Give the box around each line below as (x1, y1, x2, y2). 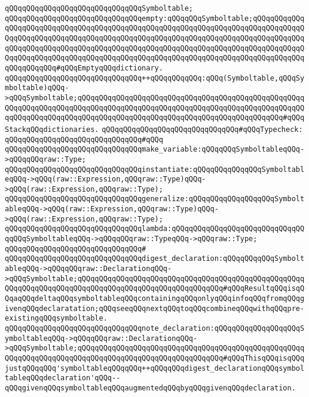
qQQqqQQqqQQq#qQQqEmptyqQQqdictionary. (5, 63, 163, 72)
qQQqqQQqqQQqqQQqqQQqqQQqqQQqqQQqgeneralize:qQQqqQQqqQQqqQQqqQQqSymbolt (5, 195, 305, 204)
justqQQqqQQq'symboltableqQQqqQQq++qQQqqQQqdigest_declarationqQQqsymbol (5, 364, 305, 373)
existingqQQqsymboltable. (5, 314, 108, 323)
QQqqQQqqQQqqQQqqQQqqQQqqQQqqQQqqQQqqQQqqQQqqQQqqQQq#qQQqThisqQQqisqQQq (5, 353, 305, 362)
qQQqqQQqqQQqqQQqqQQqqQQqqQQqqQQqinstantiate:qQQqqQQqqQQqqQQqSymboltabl (5, 165, 305, 174)
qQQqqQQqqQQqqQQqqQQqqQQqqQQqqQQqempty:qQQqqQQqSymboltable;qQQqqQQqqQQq (5, 14, 305, 23)
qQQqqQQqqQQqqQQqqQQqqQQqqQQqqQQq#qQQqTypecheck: (102, 125, 303, 134)
